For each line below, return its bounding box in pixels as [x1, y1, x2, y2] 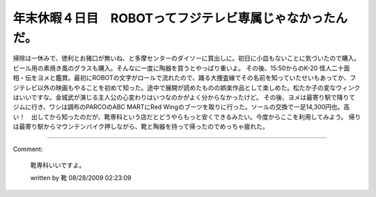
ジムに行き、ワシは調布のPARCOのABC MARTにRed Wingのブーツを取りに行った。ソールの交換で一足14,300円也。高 [13, 103, 350, 111]
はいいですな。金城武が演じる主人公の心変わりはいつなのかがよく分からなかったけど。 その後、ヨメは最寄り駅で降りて [13, 93, 356, 101]
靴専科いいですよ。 [30, 161, 86, 169]
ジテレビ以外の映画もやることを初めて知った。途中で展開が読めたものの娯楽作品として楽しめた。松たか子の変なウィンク [13, 84, 361, 92]
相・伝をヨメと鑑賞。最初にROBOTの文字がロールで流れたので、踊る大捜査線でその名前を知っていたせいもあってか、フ [13, 74, 357, 82]
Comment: [13, 145, 43, 153]
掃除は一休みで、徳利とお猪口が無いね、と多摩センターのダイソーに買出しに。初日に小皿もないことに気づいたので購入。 [13, 54, 361, 63]
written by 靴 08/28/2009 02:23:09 [30, 174, 132, 182]
